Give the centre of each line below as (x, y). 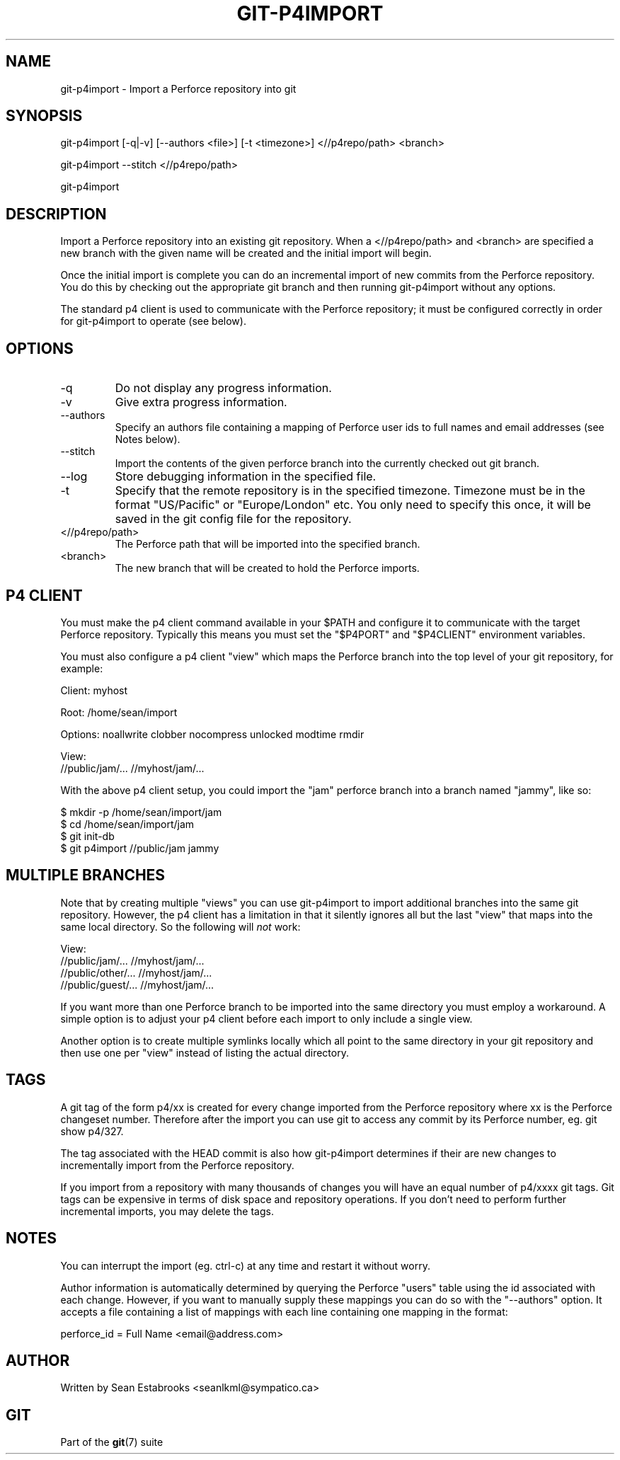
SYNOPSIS (44, 116)
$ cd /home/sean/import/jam (127, 824)
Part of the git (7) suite (112, 1442)
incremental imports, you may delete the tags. (167, 1211)
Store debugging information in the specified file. (246, 477)
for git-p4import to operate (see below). (153, 321)
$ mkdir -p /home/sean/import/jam (141, 812)
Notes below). (148, 439)
